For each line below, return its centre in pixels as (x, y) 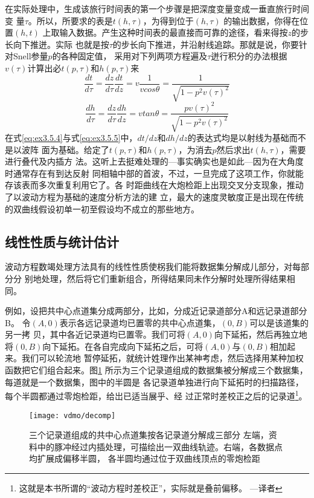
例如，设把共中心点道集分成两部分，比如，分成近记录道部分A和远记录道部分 (156, 311)
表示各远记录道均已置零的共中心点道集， (140, 322)
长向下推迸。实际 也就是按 (57, 44)
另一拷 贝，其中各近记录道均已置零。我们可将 (95, 334)
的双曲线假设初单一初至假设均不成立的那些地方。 (102, 208)
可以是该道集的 (279, 322)
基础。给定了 (84, 149)
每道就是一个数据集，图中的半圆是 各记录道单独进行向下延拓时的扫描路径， (154, 382)
